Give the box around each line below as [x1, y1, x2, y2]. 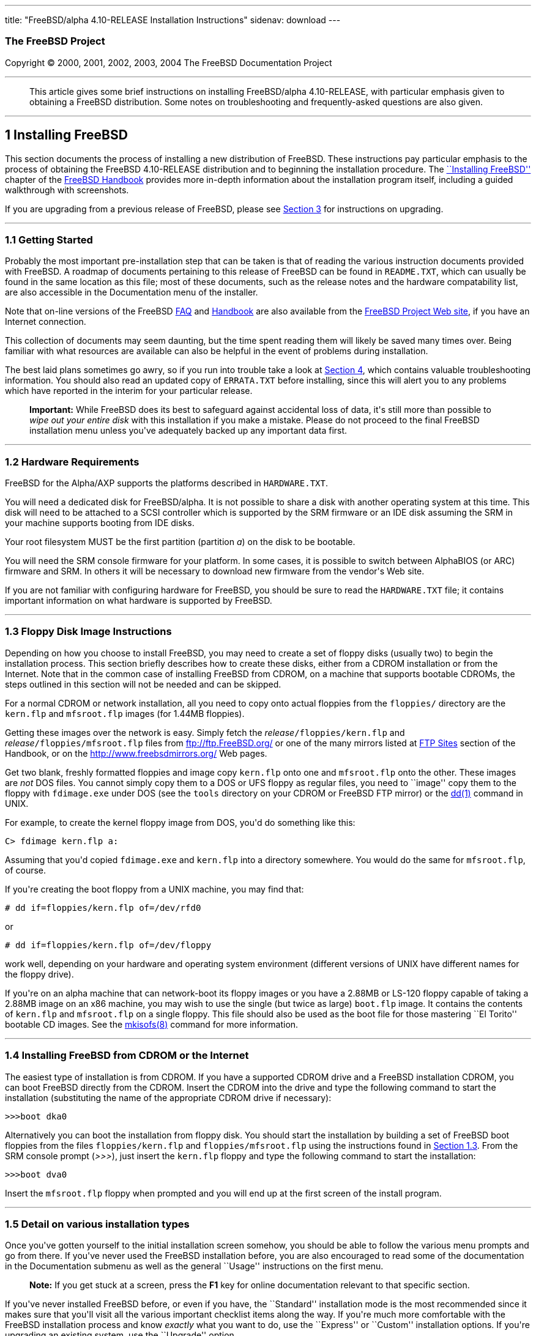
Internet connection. [5, 316, 86, 327]
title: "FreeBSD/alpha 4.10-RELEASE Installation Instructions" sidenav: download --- [5, 15, 341, 25]
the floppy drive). [5, 968, 74, 979]
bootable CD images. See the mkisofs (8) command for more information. [5, 1019, 299, 1030]
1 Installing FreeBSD [5, 127, 128, 143]
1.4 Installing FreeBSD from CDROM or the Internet [5, 1049, 249, 1062]
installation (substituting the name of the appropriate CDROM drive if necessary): [5, 1092, 332, 1103]
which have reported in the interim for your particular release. [5, 385, 253, 396]
